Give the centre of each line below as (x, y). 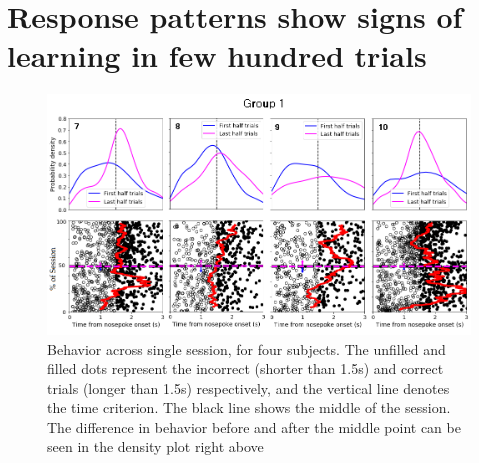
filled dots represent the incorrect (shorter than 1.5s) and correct (245, 368)
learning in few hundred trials (217, 55)
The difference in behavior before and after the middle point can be (254, 426)
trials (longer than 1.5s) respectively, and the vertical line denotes (248, 387)
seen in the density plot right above (155, 446)
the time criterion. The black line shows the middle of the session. (249, 407)
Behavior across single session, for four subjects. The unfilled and (246, 348)
